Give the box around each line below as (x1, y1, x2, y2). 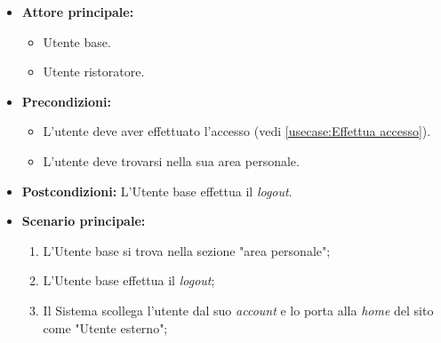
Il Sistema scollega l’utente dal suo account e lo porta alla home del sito (43, 300, 434, 319)
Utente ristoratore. (43, 62, 145, 81)
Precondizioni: (21, 92, 111, 110)
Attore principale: (21, 3, 134, 20)
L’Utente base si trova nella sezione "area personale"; (43, 241, 331, 259)
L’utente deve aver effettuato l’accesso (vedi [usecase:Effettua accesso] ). (43, 122, 431, 140)
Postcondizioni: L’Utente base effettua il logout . (21, 181, 293, 200)
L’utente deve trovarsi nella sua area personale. (43, 151, 300, 170)
